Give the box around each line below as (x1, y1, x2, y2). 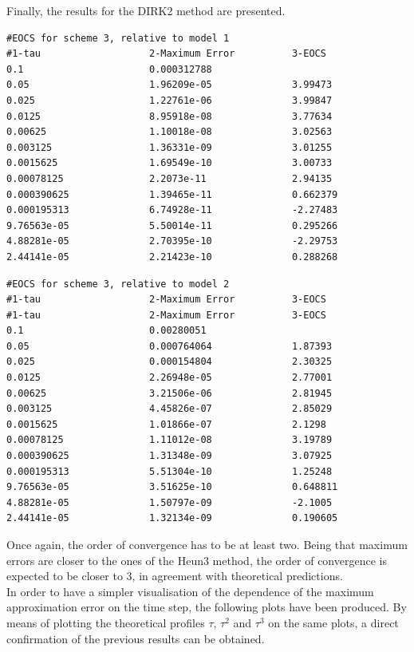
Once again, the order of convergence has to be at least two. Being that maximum (6, 536, 408, 552)
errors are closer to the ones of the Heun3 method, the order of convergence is (6, 551, 387, 568)
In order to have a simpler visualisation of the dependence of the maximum (6, 583, 374, 599)
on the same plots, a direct (268, 614, 399, 630)
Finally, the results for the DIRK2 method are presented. (6, 2, 286, 18)
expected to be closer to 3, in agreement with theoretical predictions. (6, 567, 343, 584)
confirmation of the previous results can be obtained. (6, 630, 265, 646)
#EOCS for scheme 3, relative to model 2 (6, 278, 230, 290)
